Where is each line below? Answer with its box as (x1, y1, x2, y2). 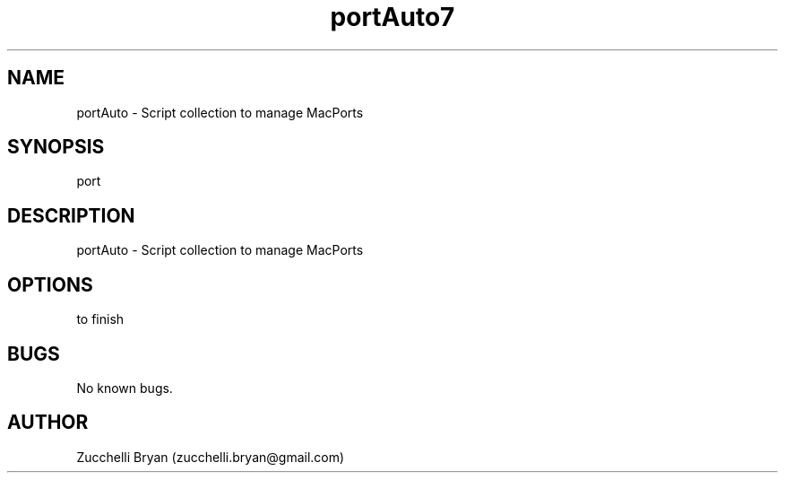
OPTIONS (7, 273, 93, 296)
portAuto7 (330, 2, 455, 32)
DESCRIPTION (7, 204, 135, 227)
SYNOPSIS (7, 135, 105, 159)
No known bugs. (76, 380, 173, 396)
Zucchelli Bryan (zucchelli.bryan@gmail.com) (76, 449, 345, 465)
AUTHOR (7, 411, 89, 434)
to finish (76, 311, 125, 327)
